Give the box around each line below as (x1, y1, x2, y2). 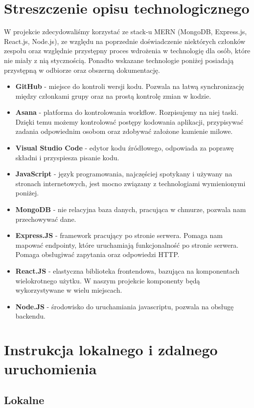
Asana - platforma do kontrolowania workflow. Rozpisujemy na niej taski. (15, 107, 238, 117)
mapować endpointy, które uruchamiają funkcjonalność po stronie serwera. (15, 239, 239, 250)
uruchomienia (4, 359, 97, 379)
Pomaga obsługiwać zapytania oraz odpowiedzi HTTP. (15, 249, 180, 259)
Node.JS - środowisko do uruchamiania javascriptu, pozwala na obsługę (15, 301, 234, 311)
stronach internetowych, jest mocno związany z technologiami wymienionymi (15, 178, 246, 188)
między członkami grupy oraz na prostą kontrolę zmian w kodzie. (15, 90, 211, 101)
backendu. (15, 311, 46, 321)
